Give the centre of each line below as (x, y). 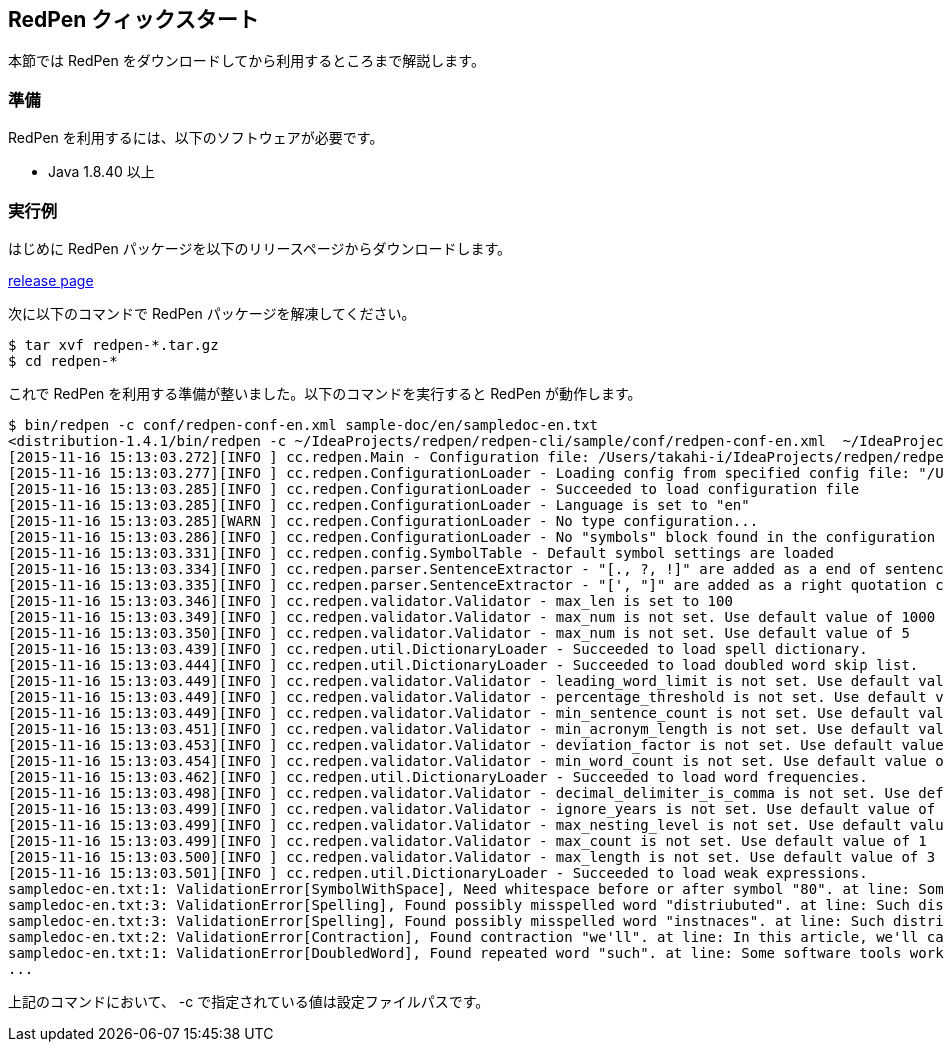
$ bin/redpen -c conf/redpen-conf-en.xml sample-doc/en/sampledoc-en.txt (303, 424)
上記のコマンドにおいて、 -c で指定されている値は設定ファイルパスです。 (249, 1001)
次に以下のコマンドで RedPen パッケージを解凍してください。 (212, 313)
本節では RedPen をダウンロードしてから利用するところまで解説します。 (246, 61)
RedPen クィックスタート (133, 19)
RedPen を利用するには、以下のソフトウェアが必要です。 (196, 138)
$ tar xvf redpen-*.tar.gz (113, 344)
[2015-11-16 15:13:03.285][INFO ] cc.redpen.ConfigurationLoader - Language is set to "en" (379, 504)
